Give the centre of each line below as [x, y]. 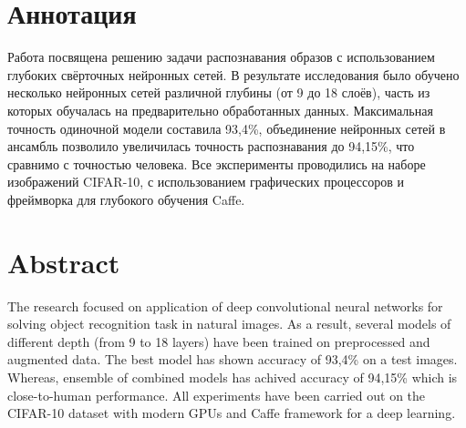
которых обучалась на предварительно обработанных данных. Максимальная [220, 110]
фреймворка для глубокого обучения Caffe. [126, 199]
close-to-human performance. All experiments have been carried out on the [217, 395]
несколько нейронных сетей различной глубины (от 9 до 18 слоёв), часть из [219, 92]
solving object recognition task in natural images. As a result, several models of [229, 324]
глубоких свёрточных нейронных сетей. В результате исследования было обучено [233, 74]
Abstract [64, 262]
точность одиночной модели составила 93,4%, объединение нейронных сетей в [227, 128]
